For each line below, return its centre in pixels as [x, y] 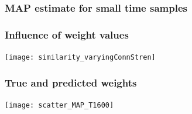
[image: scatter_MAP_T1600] [59, 105]
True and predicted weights [71, 82]
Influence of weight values [67, 34]
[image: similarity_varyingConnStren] [80, 58]
